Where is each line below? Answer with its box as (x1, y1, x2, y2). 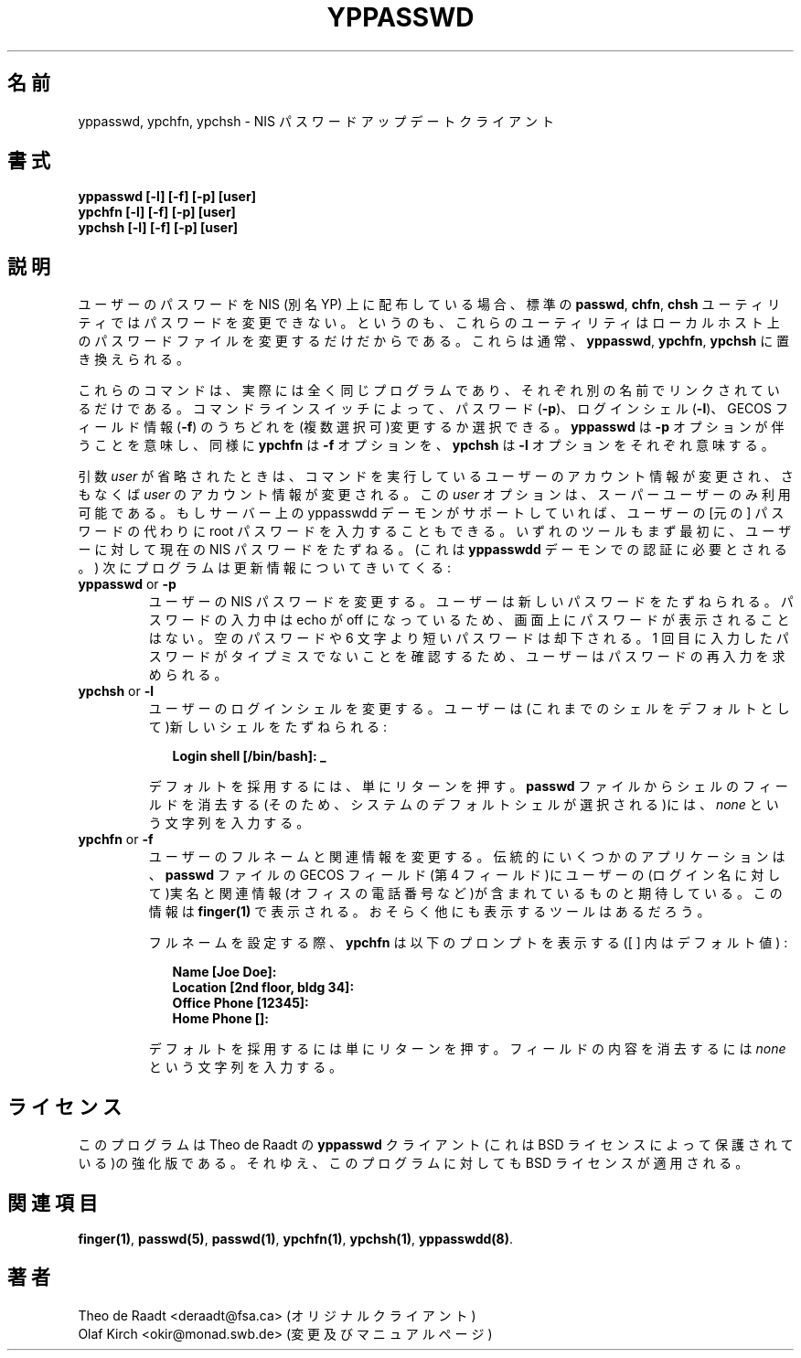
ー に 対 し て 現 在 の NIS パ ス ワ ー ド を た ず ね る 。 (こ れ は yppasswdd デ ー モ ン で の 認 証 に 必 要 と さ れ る (78, 541, 787, 558)
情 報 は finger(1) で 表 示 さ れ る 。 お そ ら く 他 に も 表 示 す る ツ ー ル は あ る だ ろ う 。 (148, 904, 710, 920)
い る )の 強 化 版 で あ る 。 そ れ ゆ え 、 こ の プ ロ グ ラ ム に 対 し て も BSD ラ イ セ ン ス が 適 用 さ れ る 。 (78, 1155, 749, 1171)
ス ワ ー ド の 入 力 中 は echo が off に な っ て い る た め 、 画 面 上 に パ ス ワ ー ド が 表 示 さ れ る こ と (148, 612, 790, 628)
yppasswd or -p (78, 576, 176, 593)
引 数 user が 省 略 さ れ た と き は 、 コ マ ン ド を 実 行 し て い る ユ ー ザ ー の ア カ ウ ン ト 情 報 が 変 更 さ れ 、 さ (78, 468, 794, 485)
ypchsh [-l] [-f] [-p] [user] (78, 219, 239, 236)
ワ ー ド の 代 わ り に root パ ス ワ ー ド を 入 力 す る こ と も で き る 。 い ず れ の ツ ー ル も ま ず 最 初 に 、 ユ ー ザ (78, 523, 792, 540)
